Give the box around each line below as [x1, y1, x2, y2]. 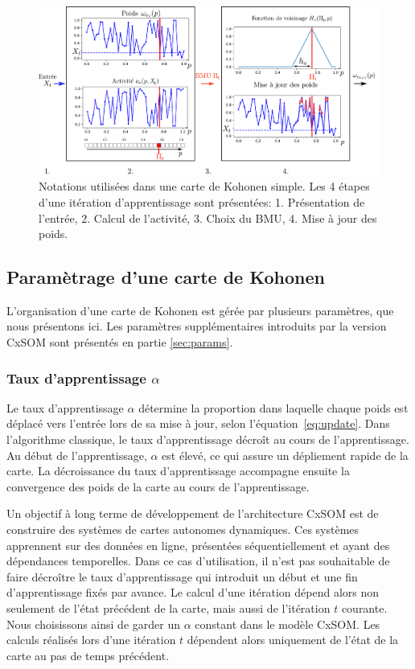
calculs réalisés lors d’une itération [6, 631, 176, 648]
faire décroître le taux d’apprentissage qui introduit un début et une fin [6, 568, 358, 585]
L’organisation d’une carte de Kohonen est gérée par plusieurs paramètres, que [6, 302, 394, 318]
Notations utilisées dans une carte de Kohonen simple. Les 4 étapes [39, 178, 370, 195]
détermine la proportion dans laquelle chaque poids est [138, 399, 409, 416]
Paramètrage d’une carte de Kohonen [6, 265, 325, 289]
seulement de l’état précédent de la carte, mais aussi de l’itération [6, 600, 331, 617]
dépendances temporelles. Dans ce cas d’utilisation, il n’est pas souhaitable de [6, 552, 390, 569]
